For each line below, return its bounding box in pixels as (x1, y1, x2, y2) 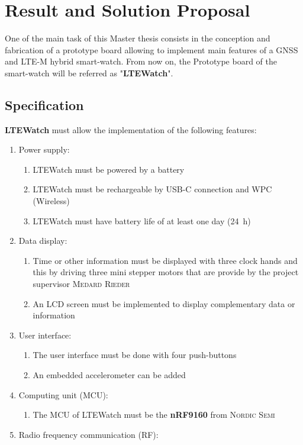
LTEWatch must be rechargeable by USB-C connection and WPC (33, 183, 272, 195)
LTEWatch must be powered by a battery (33, 163, 185, 175)
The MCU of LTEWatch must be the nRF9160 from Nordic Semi (33, 408, 275, 421)
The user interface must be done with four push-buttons (33, 349, 237, 361)
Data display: (18, 234, 67, 247)
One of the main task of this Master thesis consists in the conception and (5, 32, 270, 44)
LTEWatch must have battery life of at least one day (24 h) (33, 214, 251, 227)
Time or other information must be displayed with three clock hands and (33, 254, 298, 266)
